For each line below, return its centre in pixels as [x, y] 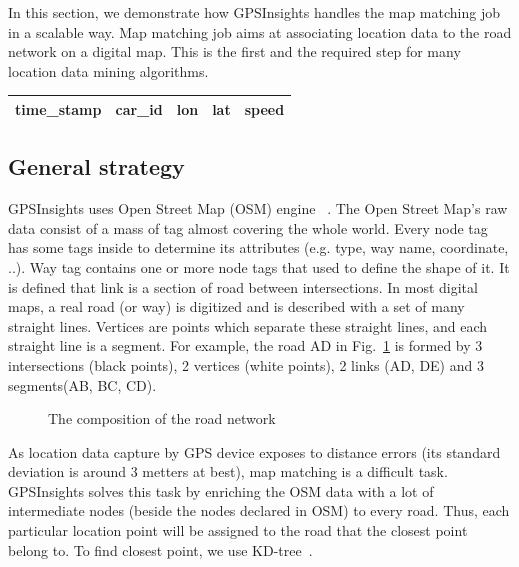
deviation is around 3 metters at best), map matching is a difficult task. [228, 471]
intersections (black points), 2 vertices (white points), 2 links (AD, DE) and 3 [246, 364]
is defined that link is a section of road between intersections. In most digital [243, 286]
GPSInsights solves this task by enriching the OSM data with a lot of [221, 490]
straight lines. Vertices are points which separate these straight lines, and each [248, 325]
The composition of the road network [162, 418]
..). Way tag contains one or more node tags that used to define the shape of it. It [259, 266]
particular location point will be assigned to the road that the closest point [238, 530]
